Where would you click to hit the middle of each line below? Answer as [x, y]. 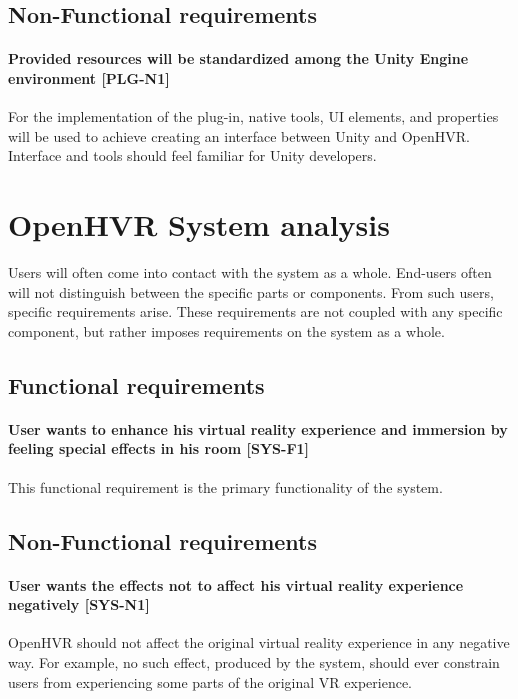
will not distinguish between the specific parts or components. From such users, [251, 291]
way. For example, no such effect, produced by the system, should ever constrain [254, 661]
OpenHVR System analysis [199, 224]
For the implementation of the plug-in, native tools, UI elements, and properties [253, 116]
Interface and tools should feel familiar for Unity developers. [192, 155]
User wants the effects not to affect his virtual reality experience [236, 584]
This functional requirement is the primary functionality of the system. [225, 486]
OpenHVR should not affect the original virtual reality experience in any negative [259, 642]
